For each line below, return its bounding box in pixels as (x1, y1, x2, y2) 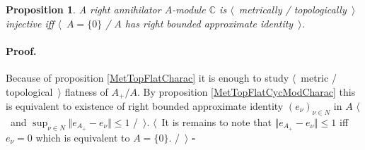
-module (172, 2, 206, 16)
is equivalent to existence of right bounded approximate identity (6, 99, 284, 113)
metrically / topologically (238, 2, 347, 16)
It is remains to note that (161, 114, 272, 129)
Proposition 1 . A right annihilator (6, 2, 161, 16)
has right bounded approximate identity (124, 15, 294, 30)
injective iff (6, 15, 54, 30)
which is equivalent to (35, 130, 130, 144)
